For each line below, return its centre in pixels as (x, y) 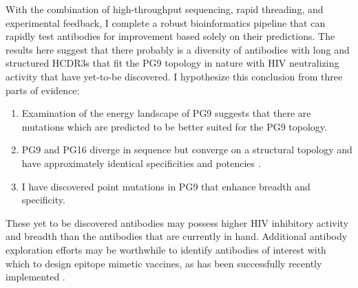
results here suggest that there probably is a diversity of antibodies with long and (178, 49)
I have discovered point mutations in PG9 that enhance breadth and (166, 186)
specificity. (43, 200)
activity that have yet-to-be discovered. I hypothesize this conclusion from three (174, 76)
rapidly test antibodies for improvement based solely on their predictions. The (170, 36)
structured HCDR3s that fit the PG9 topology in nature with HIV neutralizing (172, 63)
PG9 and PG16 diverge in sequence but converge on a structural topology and (187, 149)
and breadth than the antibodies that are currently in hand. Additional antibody (177, 236)
